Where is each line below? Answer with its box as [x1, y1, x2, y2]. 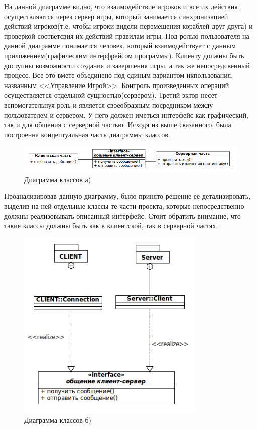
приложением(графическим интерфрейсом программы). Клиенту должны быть [4, 50, 244, 60]
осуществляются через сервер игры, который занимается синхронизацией [4, 11, 228, 21]
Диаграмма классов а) [24, 174, 91, 184]
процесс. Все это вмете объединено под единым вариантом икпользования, [4, 70, 233, 80]
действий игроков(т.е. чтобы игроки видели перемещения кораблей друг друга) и [4, 21, 253, 31]
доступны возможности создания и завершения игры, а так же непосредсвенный [4, 60, 250, 70]
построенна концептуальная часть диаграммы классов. [4, 129, 170, 139]
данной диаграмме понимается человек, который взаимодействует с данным [4, 40, 236, 51]
